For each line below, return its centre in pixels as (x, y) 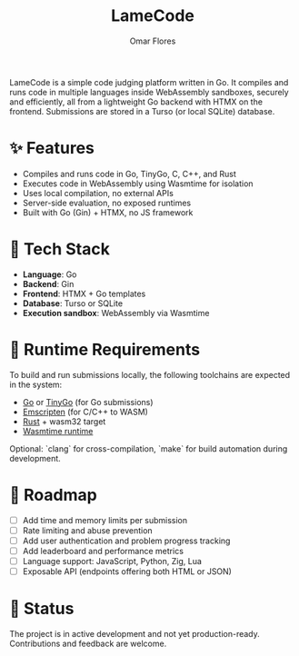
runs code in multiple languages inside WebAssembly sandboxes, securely (149, 92)
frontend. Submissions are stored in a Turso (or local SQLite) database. (142, 111)
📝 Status (42, 609)
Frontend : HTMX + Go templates (84, 293)
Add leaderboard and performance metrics (103, 551)
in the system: (36, 384)
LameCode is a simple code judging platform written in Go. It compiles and (149, 82)
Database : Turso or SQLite (73, 303)
